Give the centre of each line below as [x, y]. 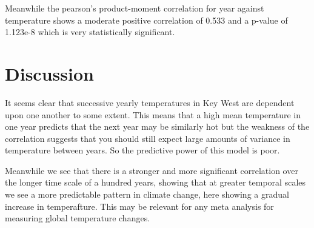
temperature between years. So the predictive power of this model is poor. [142, 150]
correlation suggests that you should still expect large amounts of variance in [148, 138]
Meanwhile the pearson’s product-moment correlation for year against [135, 8]
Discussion [49, 73]
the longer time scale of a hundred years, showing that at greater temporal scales [155, 182]
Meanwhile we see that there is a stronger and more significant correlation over [152, 170]
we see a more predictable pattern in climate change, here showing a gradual [147, 194]
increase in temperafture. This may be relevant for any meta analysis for [139, 206]
